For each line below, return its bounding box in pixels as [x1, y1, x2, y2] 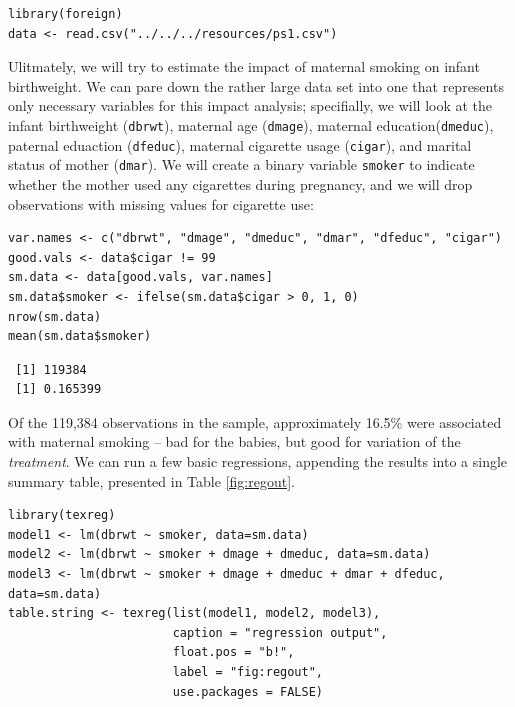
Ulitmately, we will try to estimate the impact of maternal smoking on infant [8, 56, 480, 77]
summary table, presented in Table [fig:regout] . [8, 470, 295, 491]
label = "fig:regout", [172, 665, 323, 679]
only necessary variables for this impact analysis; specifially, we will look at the [8, 95, 493, 116]
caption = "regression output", [172, 625, 388, 640]
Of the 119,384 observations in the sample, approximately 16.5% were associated [8, 411, 502, 432]
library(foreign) [8, 7, 123, 21]
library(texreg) [8, 508, 116, 523]
